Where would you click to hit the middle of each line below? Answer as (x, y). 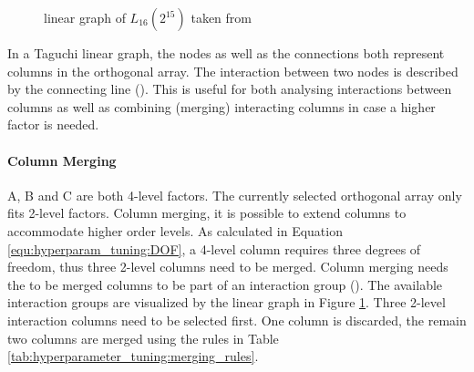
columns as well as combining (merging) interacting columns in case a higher (222, 106)
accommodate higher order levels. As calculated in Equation (175, 230)
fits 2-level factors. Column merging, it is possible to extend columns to (207, 213)
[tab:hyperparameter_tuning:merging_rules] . (133, 356)
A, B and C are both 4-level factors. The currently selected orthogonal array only (235, 195)
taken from (221, 17)
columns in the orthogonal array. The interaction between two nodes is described (233, 71)
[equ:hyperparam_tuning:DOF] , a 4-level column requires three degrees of (214, 248)
